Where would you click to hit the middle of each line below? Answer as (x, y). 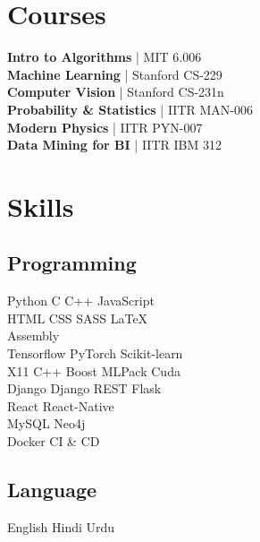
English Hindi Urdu (61, 526)
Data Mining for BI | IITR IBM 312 (114, 145)
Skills (41, 206)
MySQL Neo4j (46, 423)
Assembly (34, 336)
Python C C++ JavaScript (81, 301)
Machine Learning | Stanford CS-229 (115, 74)
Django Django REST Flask (84, 388)
